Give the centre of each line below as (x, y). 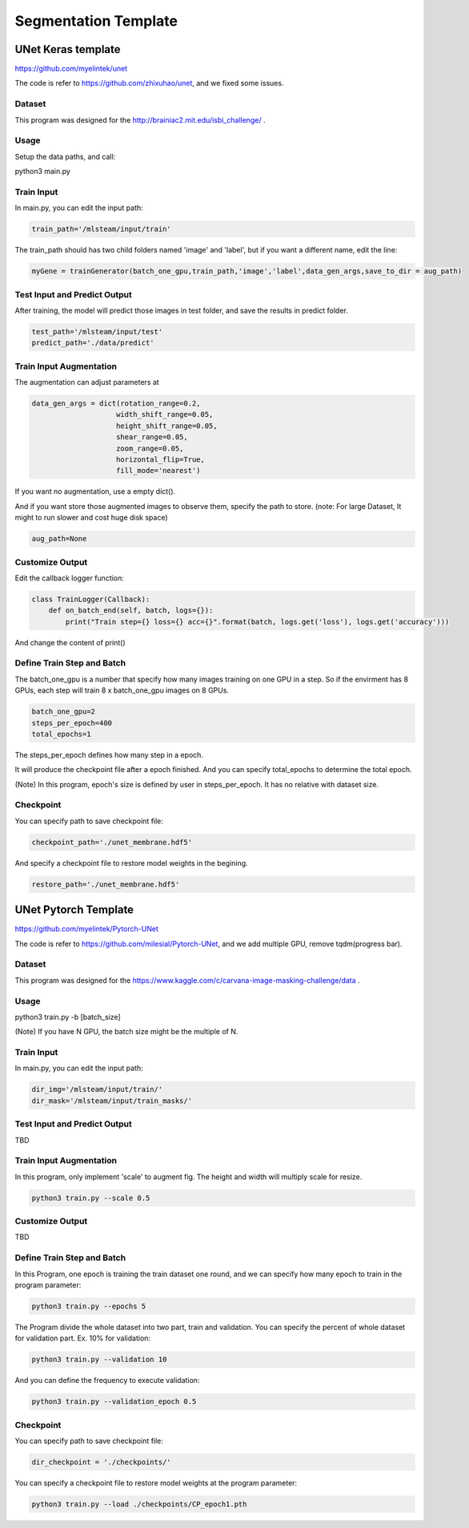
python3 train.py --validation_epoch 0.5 (114, 1402)
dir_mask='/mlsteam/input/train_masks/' (112, 1101)
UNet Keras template (68, 49)
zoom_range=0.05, (150, 448)
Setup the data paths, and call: (65, 156)
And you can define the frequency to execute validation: (107, 1380)
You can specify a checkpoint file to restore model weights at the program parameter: (156, 1483)
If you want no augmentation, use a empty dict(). (95, 491)
